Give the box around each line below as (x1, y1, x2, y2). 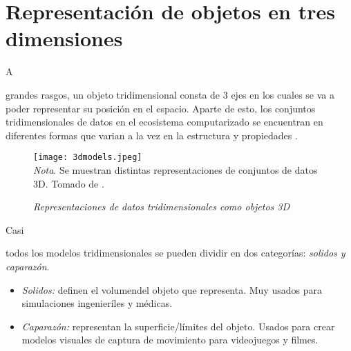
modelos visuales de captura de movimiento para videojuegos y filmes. (21, 332, 319, 347)
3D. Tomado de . (33, 176, 104, 190)
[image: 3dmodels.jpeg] (33, 152, 142, 163)
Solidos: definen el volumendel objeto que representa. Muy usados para (21, 282, 322, 297)
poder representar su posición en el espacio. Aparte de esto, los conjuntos (6, 101, 316, 115)
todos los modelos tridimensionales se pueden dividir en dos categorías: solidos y (6, 245, 345, 260)
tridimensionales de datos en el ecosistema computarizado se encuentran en (6, 114, 323, 129)
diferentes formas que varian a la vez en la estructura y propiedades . (6, 128, 298, 142)
